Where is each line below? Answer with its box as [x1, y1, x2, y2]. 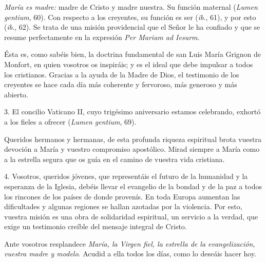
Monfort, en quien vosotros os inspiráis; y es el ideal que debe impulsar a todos [4, 58, 253, 69]
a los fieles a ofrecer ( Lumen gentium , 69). [4, 116, 137, 127]
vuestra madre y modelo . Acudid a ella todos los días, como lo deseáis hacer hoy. [4, 248, 257, 259]
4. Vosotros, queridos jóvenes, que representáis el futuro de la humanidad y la [4, 171, 248, 182]
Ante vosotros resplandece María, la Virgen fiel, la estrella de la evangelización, [4, 238, 255, 249]
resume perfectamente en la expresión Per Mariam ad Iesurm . [4, 31, 200, 42]
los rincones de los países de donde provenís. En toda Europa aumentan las [4, 191, 240, 201]
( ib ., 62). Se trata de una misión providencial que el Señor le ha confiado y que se [4, 22, 260, 32]
